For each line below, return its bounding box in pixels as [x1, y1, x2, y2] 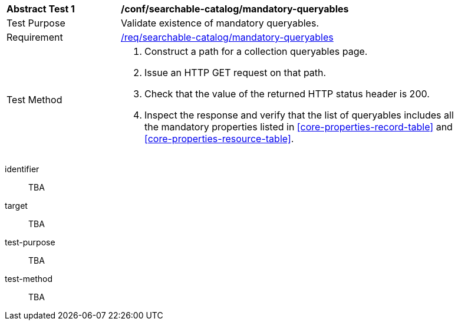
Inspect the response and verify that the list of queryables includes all [144, 109, 454, 121]
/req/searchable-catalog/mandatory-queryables [121, 31, 334, 43]
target [5, 201, 28, 211]
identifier [5, 164, 39, 174]
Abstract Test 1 [6, 3, 75, 15]
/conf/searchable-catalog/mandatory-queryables [121, 3, 349, 15]
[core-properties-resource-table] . [144, 133, 294, 145]
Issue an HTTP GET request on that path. [144, 67, 327, 78]
